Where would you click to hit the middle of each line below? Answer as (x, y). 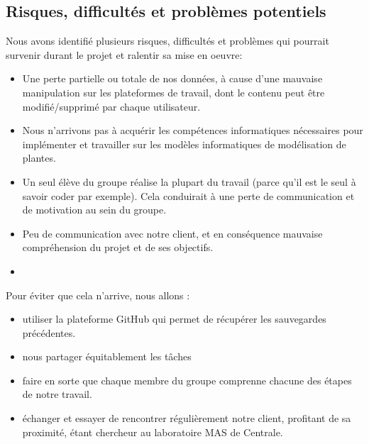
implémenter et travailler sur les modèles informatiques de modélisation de (184, 144)
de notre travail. (57, 394)
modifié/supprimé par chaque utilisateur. (111, 106)
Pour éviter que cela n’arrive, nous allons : (98, 295)
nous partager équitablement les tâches (107, 356)
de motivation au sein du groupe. (94, 210)
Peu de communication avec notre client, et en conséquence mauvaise (172, 233)
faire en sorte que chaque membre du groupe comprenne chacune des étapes (187, 380)
